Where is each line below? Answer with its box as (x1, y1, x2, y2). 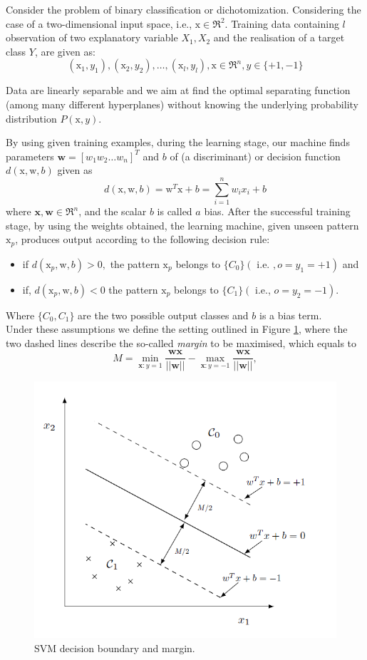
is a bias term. (259, 307, 322, 322)
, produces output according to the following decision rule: (15, 232, 270, 247)
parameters (6, 148, 54, 163)
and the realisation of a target (213, 30, 345, 45)
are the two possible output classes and (78, 307, 249, 322)
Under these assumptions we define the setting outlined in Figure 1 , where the (6, 321, 348, 336)
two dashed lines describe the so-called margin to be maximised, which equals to (6, 335, 357, 350)
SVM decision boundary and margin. (34, 640, 195, 655)
